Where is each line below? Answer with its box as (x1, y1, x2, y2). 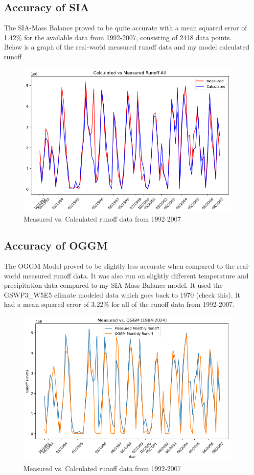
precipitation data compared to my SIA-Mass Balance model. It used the (4, 280, 223, 290)
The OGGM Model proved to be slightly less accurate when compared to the (4, 261, 235, 271)
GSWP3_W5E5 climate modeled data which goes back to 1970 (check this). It (4, 289, 240, 300)
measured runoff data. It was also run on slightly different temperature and (23, 270, 249, 280)
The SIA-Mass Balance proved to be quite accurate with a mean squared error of (4, 23, 247, 33)
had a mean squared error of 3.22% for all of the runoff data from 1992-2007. (4, 299, 234, 309)
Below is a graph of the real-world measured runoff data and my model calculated (4, 42, 250, 52)
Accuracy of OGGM (4, 238, 108, 253)
